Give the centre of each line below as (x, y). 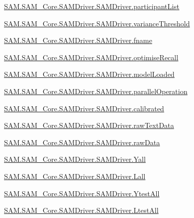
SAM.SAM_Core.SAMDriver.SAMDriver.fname (78, 40)
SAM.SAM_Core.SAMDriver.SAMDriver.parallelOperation (96, 91)
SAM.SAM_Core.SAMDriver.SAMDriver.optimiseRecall (91, 57)
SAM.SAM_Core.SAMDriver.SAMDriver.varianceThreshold (97, 23)
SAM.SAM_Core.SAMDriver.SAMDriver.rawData (82, 142)
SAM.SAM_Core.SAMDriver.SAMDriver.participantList (92, 6)
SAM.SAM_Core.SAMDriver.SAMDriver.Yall (75, 159)
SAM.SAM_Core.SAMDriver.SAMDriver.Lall (75, 176)
